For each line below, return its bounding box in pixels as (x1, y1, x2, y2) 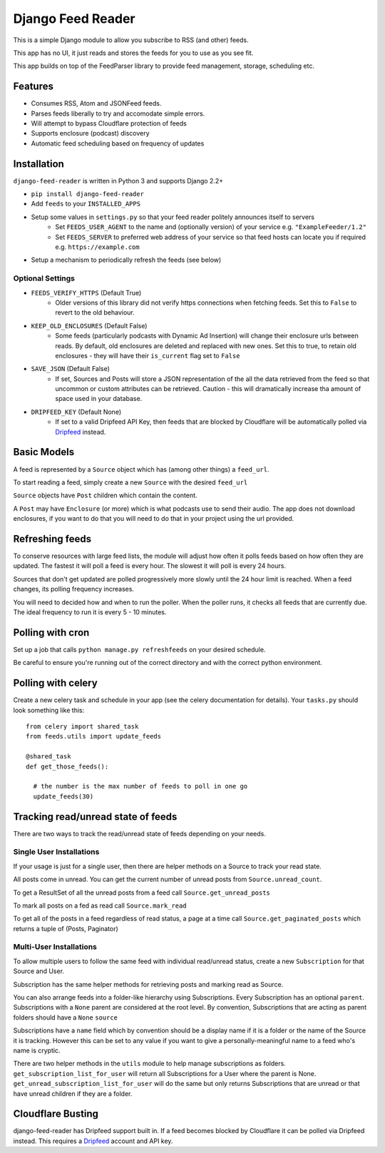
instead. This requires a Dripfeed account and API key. (13, 1137, 173, 1145)
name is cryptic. (13, 1046, 61, 1055)
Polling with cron (13, 626, 90, 639)
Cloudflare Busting (13, 1108, 99, 1120)
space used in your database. (55, 395, 143, 403)
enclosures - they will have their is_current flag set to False (55, 351, 240, 360)
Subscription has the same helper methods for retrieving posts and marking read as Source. (13, 980, 284, 988)
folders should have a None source (13, 1013, 118, 1022)
